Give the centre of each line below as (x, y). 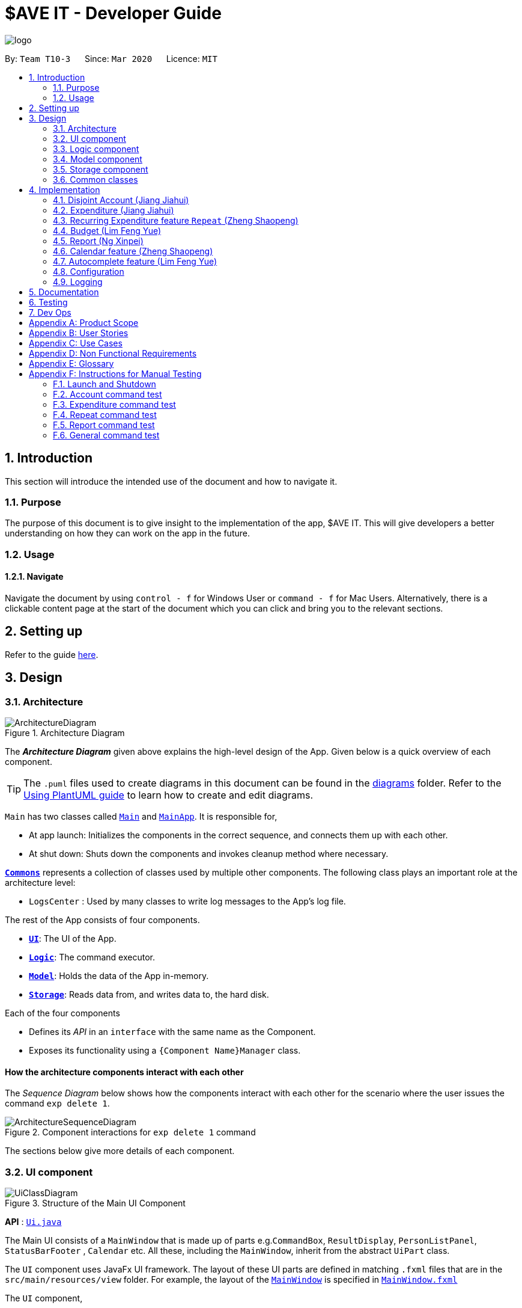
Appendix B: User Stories (79, 333)
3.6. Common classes (96, 179)
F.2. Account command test (108, 394)
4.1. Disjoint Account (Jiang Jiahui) (121, 200)
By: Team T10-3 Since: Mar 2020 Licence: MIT (111, 58)
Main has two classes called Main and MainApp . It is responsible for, (141, 816)
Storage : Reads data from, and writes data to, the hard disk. (149, 994)
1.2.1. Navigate (34, 577)
